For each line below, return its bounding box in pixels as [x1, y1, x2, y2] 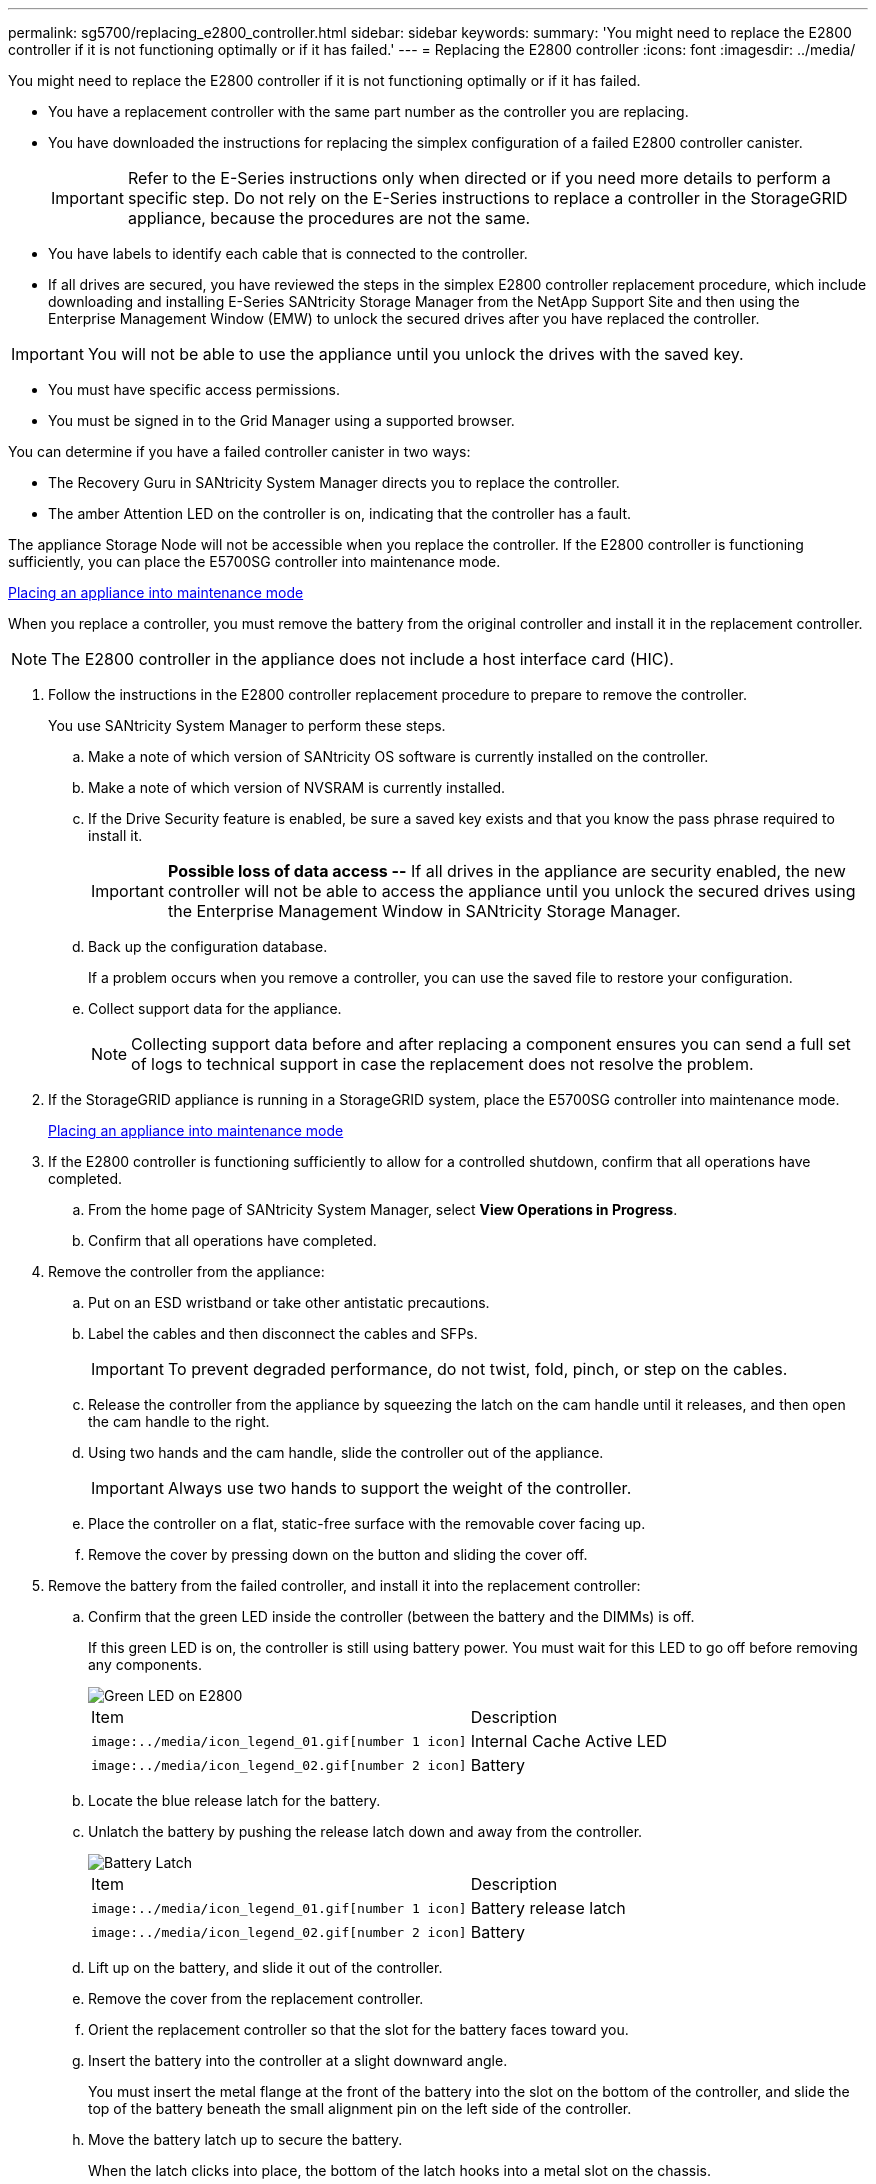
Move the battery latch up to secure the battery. [88, 2131, 403, 2148]
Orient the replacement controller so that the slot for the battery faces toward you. [88, 2021, 629, 2038]
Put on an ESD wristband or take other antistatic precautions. [88, 1294, 490, 1311]
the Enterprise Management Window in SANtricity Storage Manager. [167, 901, 681, 921]
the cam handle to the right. [88, 1413, 270, 1430]
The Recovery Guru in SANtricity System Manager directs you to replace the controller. [48, 474, 620, 491]
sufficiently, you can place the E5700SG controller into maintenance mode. [8, 553, 501, 570]
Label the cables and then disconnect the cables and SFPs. [88, 1325, 478, 1342]
